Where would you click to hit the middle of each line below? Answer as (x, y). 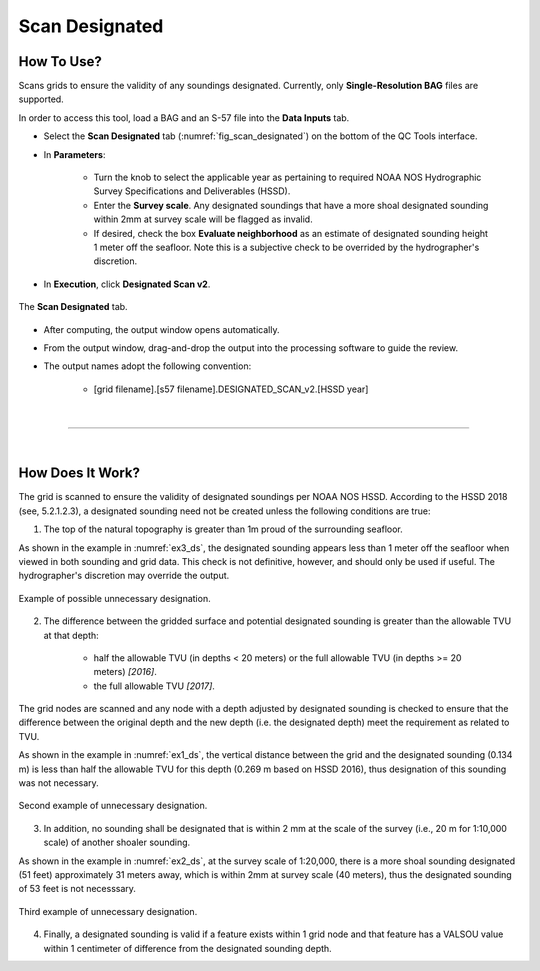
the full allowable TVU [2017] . (154, 686)
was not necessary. (58, 783)
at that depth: (71, 635)
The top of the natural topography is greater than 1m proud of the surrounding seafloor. (223, 529)
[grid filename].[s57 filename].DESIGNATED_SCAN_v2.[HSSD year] (231, 389)
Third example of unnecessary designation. (108, 911)
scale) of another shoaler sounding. (117, 842)
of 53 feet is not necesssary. (77, 889)
